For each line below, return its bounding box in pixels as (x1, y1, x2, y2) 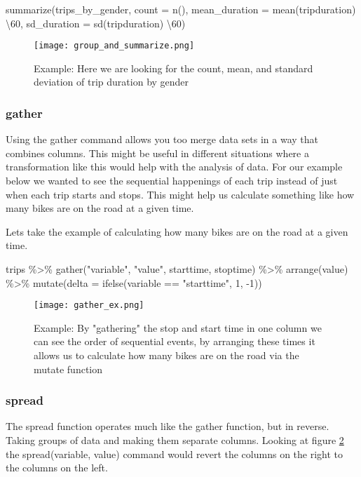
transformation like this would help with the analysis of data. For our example (6, 159, 343, 174)
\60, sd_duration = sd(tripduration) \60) (6, 15, 186, 30)
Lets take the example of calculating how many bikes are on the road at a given (6, 224, 348, 238)
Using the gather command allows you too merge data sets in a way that (6, 132, 318, 147)
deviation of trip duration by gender (34, 74, 189, 89)
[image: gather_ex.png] (34, 300, 144, 311)
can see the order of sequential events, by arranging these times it (34, 334, 315, 349)
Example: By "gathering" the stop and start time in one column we (34, 320, 322, 335)
